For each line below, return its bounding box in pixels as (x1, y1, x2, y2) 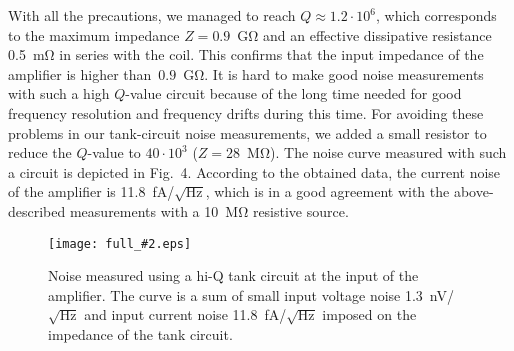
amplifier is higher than (8, 63, 152, 84)
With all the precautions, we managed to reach (8, 5, 296, 25)
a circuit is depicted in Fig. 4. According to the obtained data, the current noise (8, 161, 501, 182)
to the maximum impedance (8, 24, 180, 45)
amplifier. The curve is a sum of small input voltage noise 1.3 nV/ (48, 284, 454, 305)
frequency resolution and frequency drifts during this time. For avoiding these (8, 102, 484, 123)
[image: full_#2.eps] (48, 236, 192, 251)
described (8, 200, 66, 221)
